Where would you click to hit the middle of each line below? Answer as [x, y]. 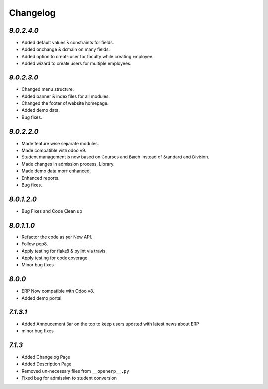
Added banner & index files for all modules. [66, 96]
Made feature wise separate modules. [60, 143]
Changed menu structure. [48, 89]
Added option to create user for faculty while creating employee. [88, 56]
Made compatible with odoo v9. [54, 150]
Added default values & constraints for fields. [68, 43]
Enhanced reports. [40, 178]
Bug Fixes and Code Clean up [52, 211]
